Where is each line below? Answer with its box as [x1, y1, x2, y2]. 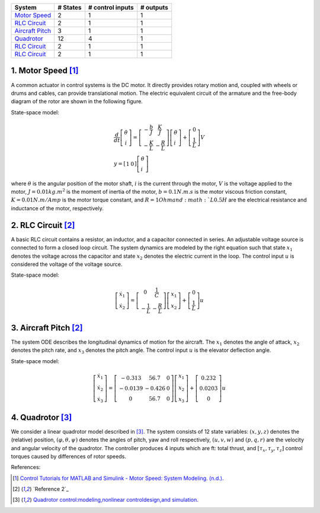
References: [11, 464, 41, 471]
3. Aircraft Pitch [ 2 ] [11, 323, 83, 333]
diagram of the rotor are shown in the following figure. [11, 98, 143, 105]
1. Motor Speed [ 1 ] [11, 66, 79, 76]
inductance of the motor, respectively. [11, 204, 104, 211]
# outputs [140, 4, 168, 11]
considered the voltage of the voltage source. [11, 261, 123, 268]
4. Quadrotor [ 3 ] [11, 412, 72, 422]
